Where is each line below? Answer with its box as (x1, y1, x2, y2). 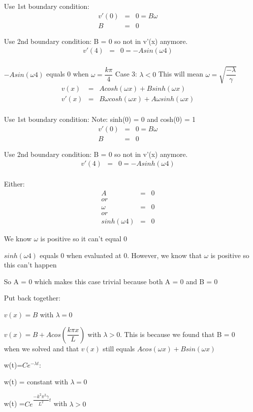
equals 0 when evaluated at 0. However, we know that (39, 250, 202, 260)
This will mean (158, 69, 203, 79)
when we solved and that (4, 343, 79, 353)
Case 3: (115, 69, 137, 79)
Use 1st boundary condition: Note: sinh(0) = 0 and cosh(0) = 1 (4, 113, 196, 124)
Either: (4, 179, 25, 189)
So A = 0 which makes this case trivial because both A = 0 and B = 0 (4, 276, 218, 286)
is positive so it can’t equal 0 (40, 233, 127, 244)
